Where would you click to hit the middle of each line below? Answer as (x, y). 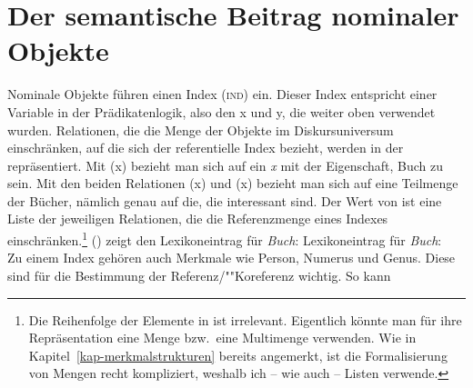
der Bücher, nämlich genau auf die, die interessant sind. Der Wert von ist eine (225, 200)
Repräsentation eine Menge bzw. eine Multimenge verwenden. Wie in (222, 338)
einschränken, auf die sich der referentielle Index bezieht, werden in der (206, 148)
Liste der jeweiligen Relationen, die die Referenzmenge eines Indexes (198, 219)
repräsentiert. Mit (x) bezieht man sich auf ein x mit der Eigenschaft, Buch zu (225, 165)
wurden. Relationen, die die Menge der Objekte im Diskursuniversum (201, 129)
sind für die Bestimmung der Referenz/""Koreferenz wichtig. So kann (199, 275)
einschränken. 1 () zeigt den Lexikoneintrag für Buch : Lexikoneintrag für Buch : (225, 239)
